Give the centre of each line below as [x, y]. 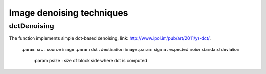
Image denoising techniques [68, 13]
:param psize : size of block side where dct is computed [90, 61]
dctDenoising [32, 26]
